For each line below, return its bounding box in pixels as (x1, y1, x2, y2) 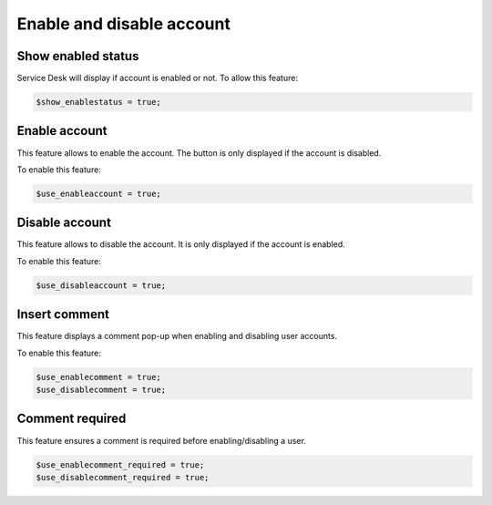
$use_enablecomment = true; (36, 372, 161, 382)
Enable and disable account (16, 14, 231, 34)
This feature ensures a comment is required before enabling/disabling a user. (16, 435, 307, 446)
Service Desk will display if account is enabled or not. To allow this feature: (16, 73, 298, 84)
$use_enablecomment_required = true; (36, 459, 205, 469)
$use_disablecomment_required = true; (36, 472, 210, 482)
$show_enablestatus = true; (36, 97, 161, 108)
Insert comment (16, 306, 109, 323)
